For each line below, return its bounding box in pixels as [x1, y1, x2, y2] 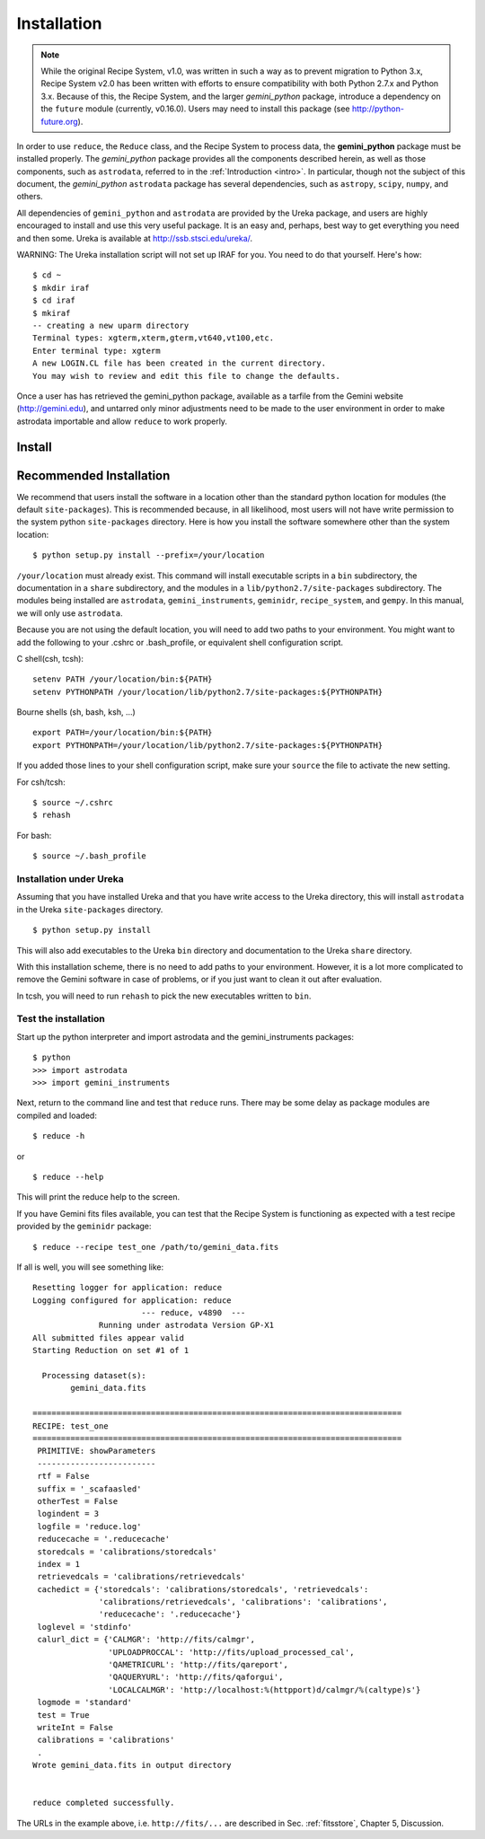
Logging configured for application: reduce [32, 1295, 233, 1306]
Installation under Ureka [16, 872, 125, 884]
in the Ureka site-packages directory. [16, 903, 163, 915]
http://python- [351, 103, 404, 114]
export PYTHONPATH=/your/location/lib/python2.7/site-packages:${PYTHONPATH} [32, 740, 384, 750]
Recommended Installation [16, 468, 171, 483]
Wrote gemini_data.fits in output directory [32, 1760, 233, 1771]
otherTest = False [37, 1496, 119, 1506]
